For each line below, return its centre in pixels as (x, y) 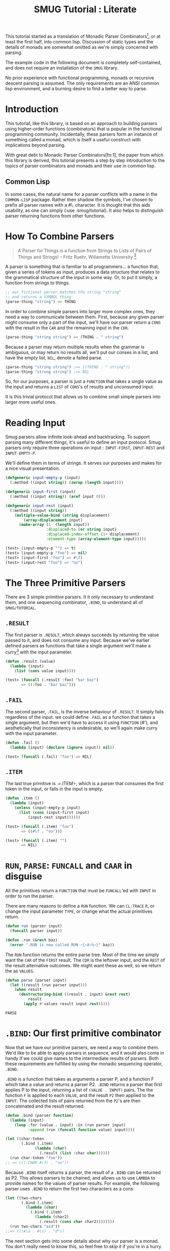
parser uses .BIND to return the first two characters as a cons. (70, 1189)
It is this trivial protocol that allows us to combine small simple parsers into (83, 397)
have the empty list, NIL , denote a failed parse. (54, 358)
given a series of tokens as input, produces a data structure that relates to (82, 272)
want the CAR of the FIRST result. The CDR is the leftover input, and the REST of (85, 960)
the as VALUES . (20, 971)
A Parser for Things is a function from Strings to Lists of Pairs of (84, 251)
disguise (24, 877)
